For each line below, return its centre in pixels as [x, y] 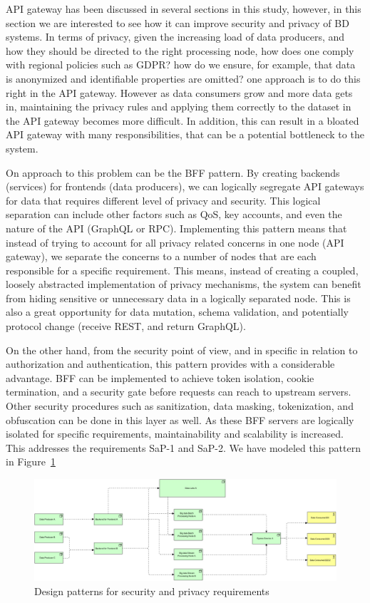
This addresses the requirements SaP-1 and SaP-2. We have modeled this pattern [183, 447]
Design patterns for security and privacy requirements [152, 591]
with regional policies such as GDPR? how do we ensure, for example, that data [181, 65]
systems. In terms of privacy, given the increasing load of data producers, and [175, 37]
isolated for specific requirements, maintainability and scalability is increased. [175, 434]
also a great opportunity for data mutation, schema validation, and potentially [177, 312]
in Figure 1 [31, 462]
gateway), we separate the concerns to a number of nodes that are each [161, 256]
